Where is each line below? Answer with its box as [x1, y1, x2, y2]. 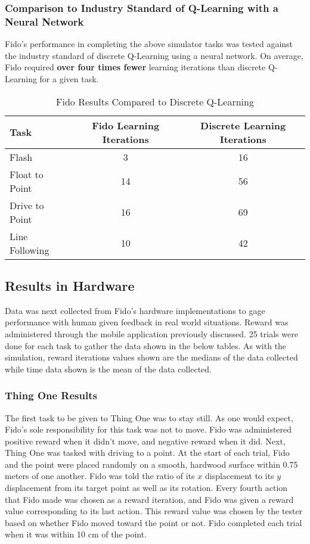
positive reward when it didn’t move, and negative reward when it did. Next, [5, 434, 286, 447]
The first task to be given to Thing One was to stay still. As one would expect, [5, 411, 293, 424]
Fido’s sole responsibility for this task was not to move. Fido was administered [5, 423, 292, 436]
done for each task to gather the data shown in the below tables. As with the [5, 339, 287, 352]
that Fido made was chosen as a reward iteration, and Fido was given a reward [5, 493, 294, 505]
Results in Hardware [5, 276, 135, 294]
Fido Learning [92, 118, 160, 132]
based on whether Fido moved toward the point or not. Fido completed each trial [5, 516, 302, 529]
